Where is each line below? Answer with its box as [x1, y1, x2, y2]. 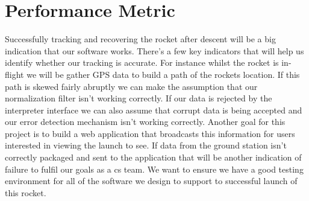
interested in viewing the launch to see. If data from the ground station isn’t [5, 139, 287, 152]
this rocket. [5, 186, 46, 199]
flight [5, 68, 24, 80]
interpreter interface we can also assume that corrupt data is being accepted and [5, 103, 302, 116]
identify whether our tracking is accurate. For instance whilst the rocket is [5, 56, 279, 69]
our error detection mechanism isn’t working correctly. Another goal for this [5, 115, 286, 128]
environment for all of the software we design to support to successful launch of [5, 174, 298, 187]
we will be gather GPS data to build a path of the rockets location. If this [27, 68, 300, 80]
